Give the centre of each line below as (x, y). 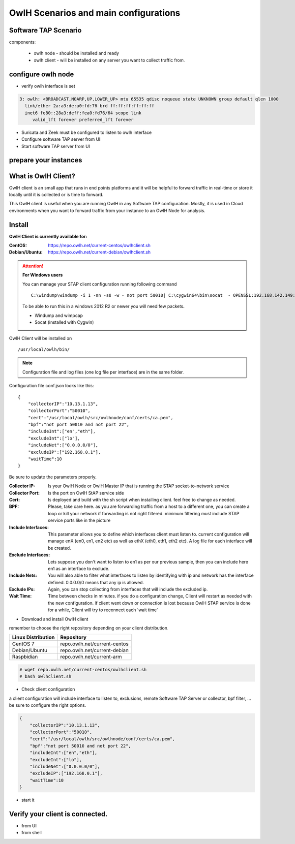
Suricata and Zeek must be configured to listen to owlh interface (87, 132)
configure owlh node (42, 74)
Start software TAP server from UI (56, 146)
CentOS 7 (23, 644)
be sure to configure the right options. (47, 705)
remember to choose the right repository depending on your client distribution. (89, 628)
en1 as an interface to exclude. (79, 568)
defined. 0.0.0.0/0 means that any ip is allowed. (96, 582)
